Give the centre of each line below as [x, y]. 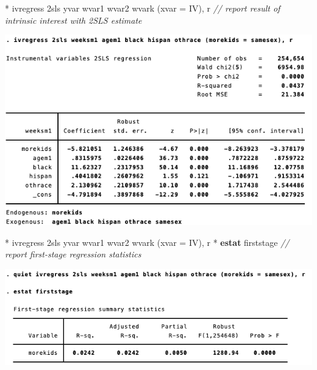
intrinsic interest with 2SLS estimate [73, 20]
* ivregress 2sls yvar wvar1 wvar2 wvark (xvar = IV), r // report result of [143, 8]
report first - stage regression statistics [73, 254]
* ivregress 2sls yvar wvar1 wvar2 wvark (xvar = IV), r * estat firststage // [147, 242]
